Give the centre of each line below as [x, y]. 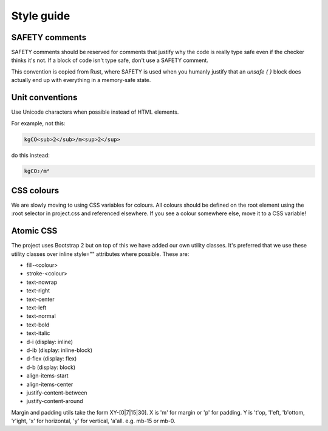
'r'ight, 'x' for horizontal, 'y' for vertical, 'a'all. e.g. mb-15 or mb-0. [93, 421]
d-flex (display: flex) [52, 359]
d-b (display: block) [51, 367]
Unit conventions [44, 98]
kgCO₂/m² [37, 171]
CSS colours [35, 191]
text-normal [41, 316]
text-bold [38, 325]
